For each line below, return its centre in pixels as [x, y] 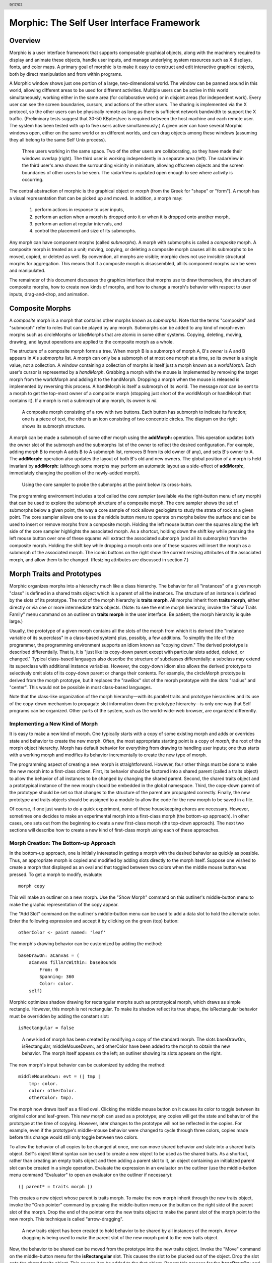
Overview [25, 41]
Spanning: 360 [57, 977]
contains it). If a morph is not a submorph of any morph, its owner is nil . [84, 400]
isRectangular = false [46, 1028]
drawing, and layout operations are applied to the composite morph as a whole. [91, 342]
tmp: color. [43, 1083]
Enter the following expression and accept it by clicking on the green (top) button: [94, 921]
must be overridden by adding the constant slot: [59, 1016]
